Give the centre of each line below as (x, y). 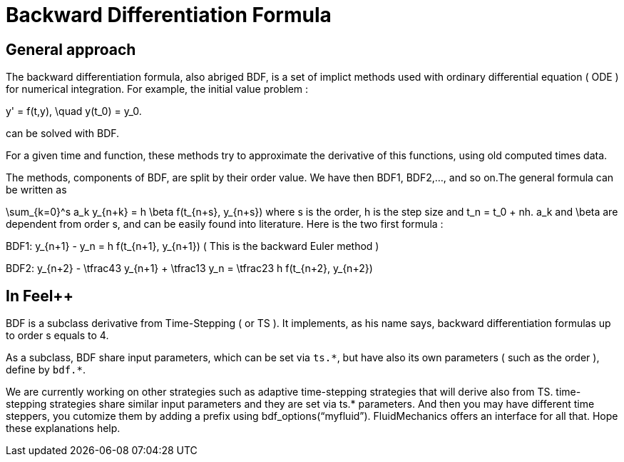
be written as (36, 190)
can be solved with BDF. (63, 134)
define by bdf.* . (46, 370)
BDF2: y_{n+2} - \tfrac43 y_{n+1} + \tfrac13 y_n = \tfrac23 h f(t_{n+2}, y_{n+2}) (189, 268)
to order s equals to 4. (57, 336)
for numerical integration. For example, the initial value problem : (157, 89)
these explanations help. (63, 428)
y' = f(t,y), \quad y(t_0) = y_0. (74, 111)
